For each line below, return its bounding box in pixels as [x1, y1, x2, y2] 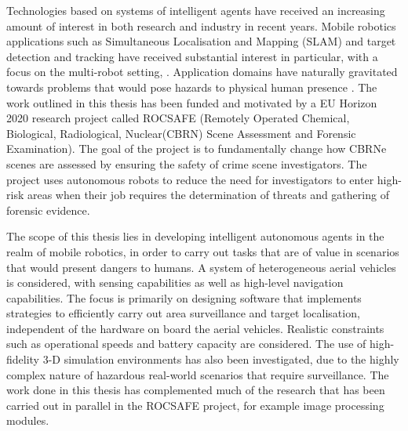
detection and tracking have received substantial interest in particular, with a [6, 48, 378, 64]
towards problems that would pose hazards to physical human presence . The [6, 78, 377, 95]
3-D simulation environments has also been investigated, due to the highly [42, 351, 399, 368]
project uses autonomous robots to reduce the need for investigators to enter [6, 171, 374, 187]
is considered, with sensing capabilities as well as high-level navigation [6, 274, 344, 291]
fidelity [6, 351, 40, 368]
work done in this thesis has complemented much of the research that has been [6, 382, 385, 398]
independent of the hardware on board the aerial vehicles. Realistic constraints [6, 320, 384, 336]
